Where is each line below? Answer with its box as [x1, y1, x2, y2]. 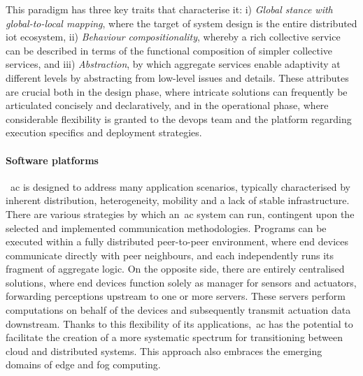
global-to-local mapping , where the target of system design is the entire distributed [6, 15, 357, 30]
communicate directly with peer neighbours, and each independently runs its [6, 247, 334, 262]
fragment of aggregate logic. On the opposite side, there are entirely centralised [6, 261, 345, 276]
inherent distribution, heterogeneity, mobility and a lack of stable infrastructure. [6, 193, 350, 208]
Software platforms [6, 152, 99, 167]
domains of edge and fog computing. [6, 357, 161, 372]
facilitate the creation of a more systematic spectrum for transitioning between [6, 330, 343, 345]
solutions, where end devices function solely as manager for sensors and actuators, [6, 275, 357, 289]
